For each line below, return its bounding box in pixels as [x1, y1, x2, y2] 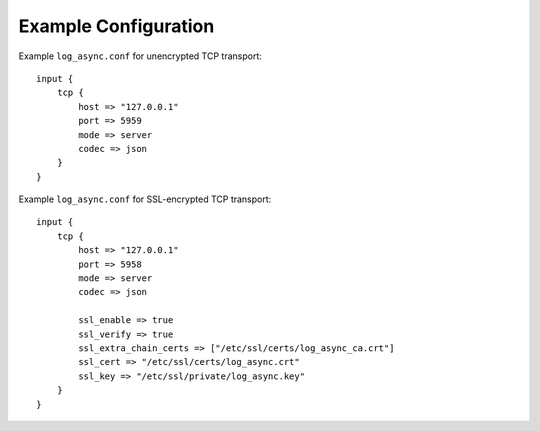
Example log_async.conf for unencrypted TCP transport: [18, 50, 262, 62]
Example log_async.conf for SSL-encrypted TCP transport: [18, 193, 272, 205]
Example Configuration [18, 15, 215, 37]
